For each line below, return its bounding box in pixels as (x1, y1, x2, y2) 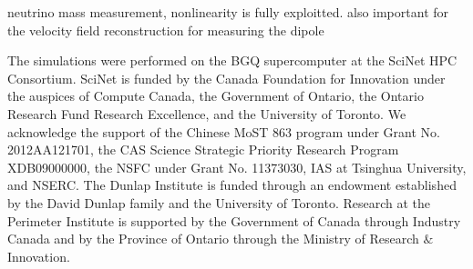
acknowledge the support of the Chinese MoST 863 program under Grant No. (7, 122, 440, 141)
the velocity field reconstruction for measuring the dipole (7, 20, 324, 39)
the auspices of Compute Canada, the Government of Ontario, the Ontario (7, 86, 424, 105)
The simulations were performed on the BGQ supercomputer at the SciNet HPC (7, 51, 458, 70)
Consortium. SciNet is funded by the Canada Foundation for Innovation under (7, 68, 446, 87)
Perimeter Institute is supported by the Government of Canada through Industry (7, 211, 461, 230)
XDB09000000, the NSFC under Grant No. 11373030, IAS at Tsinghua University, (7, 157, 467, 176)
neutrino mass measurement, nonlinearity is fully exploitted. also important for (7, 3, 449, 21)
